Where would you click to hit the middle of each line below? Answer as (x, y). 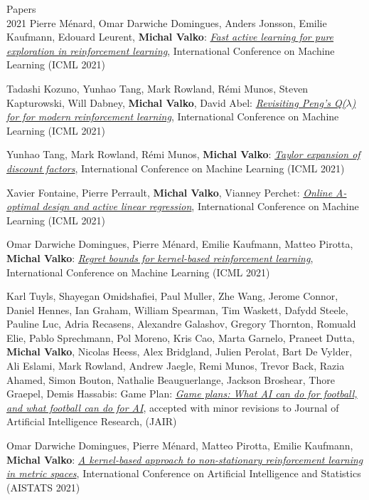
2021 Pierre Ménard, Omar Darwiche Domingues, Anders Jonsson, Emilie (167, 22)
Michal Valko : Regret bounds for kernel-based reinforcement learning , (160, 257)
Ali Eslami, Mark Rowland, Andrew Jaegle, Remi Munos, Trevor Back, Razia (176, 366)
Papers (21, 9)
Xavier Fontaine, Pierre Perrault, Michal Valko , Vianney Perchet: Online (170, 192)
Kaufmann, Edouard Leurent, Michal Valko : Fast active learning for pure (170, 37)
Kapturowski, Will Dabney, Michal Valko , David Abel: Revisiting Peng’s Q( (176, 102)
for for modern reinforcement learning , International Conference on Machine (173, 116)
